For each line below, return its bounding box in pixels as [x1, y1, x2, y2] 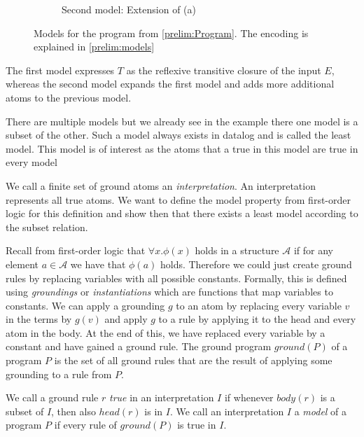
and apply [104, 312, 148, 326]
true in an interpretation [108, 390, 214, 405]
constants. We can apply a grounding [6, 298, 165, 312]
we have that [70, 256, 126, 271]
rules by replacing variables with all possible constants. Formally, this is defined [6, 270, 347, 285]
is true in [177, 417, 216, 432]
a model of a [294, 403, 347, 418]
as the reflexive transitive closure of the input [126, 62, 321, 77]
